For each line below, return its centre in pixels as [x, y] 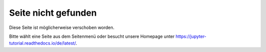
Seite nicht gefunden [53, 13]
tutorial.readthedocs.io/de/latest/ [43, 43]
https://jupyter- [191, 36]
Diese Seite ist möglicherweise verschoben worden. [62, 27]
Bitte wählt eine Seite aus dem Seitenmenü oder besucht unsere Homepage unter [92, 36]
